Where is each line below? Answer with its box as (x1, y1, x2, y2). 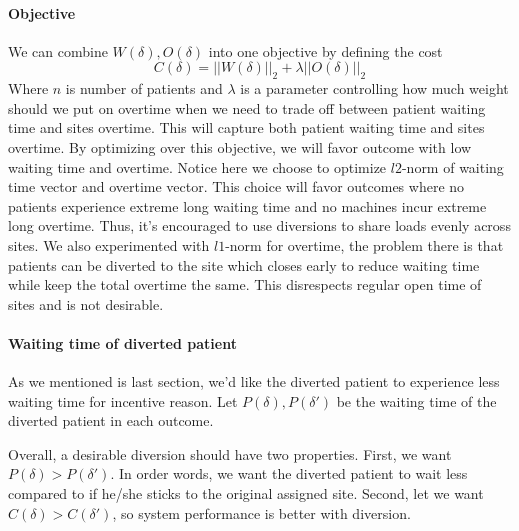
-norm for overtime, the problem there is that (225, 234, 504, 255)
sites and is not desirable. (8, 293, 164, 314)
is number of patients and (65, 78, 223, 99)
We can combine (8, 40, 108, 61)
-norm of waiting (401, 156, 504, 177)
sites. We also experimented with (8, 234, 210, 255)
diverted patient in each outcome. (8, 410, 214, 431)
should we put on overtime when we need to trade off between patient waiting (8, 97, 486, 118)
